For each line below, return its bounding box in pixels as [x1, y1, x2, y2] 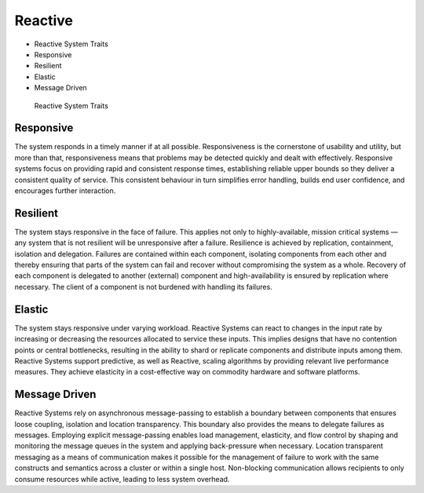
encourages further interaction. [14, 185, 116, 195]
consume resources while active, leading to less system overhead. [14, 474, 230, 484]
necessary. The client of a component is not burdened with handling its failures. [14, 282, 272, 291]
